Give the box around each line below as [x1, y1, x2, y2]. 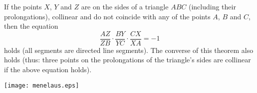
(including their [188, 1, 236, 11]
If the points [4, 1, 42, 11]
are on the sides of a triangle [81, 1, 169, 11]
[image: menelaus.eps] [4, 82, 79, 89]
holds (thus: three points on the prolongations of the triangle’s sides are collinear [4, 54, 251, 65]
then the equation [4, 21, 58, 31]
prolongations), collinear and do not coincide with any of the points [4, 11, 211, 21]
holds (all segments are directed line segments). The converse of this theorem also [4, 45, 254, 55]
